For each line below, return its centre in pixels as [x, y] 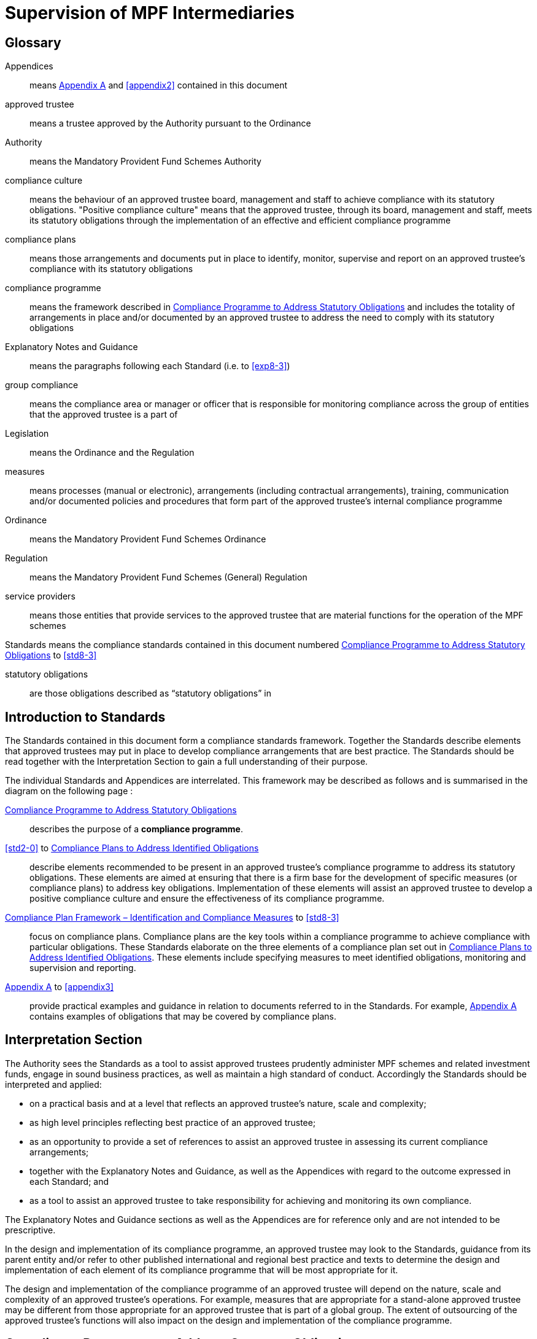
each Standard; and [69, 1181]
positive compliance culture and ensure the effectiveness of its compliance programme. [207, 899]
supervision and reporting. [83, 968]
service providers [40, 596]
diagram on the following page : [69, 791]
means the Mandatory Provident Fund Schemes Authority [145, 162]
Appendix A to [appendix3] [60, 987]
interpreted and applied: [53, 1084]
